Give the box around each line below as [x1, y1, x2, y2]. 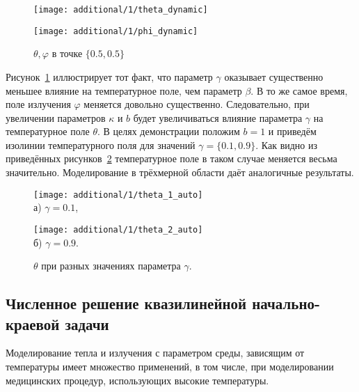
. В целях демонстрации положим [97, 124, 240, 139]
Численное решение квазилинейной [6, 292, 247, 314]
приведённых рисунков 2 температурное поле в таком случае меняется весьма [6, 151, 337, 166]
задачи [65, 313, 109, 334]
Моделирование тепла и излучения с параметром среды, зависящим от [6, 345, 305, 360]
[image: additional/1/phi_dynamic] [33, 26, 198, 36]
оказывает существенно [224, 69, 324, 84]
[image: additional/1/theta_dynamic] [33, 5, 208, 15]
